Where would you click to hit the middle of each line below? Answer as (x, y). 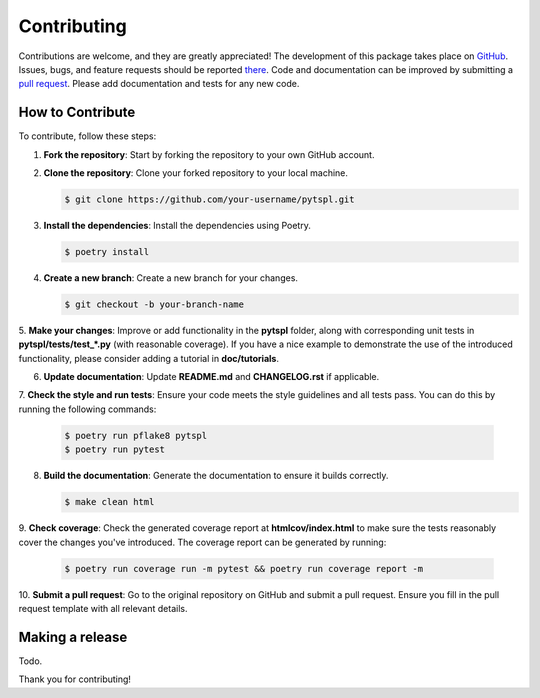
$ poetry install (107, 251)
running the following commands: (87, 409)
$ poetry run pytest (114, 449)
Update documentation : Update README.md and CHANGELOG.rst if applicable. (211, 377)
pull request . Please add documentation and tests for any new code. (159, 84)
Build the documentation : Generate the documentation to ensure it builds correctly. (216, 476)
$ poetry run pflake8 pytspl (136, 435)
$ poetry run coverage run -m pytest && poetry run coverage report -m (244, 568)
